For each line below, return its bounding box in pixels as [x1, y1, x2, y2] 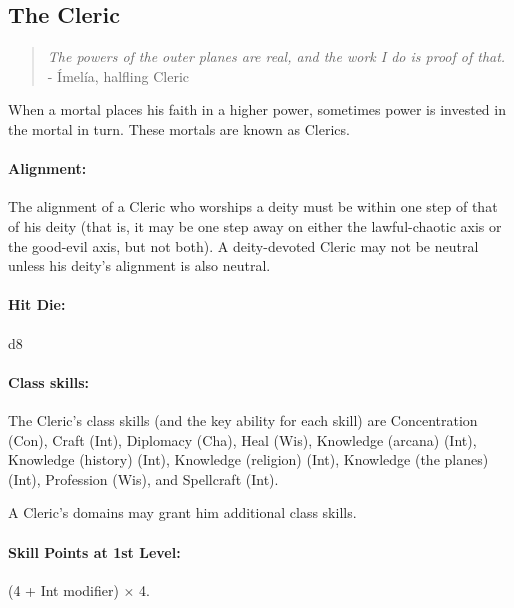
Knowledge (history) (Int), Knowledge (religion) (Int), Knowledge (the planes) [8, 449, 489, 470]
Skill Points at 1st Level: [8, 541, 181, 562]
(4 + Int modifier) [8, 579, 119, 600]
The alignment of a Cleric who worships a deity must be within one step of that [8, 196, 498, 217]
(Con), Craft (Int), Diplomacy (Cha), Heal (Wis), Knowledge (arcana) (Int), [8, 429, 477, 450]
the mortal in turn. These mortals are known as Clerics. [8, 118, 350, 139]
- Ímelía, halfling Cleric [47, 65, 190, 86]
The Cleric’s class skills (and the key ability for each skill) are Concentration [8, 409, 478, 430]
